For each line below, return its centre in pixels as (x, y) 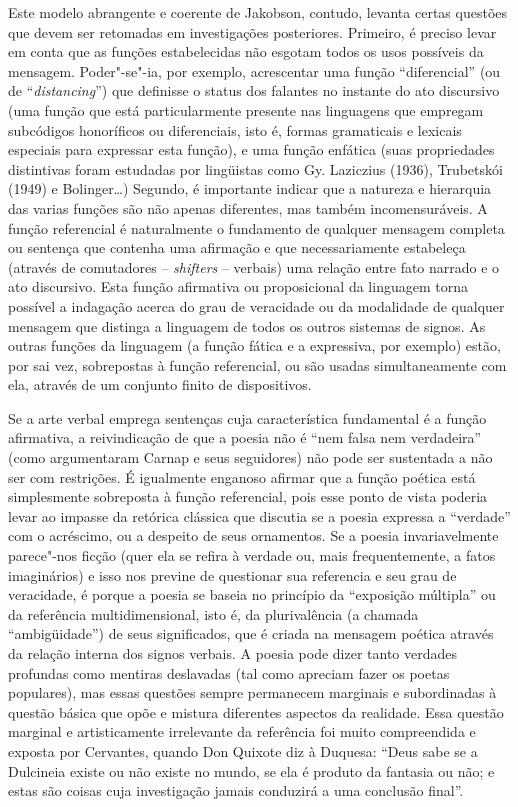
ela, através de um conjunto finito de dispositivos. (160, 384)
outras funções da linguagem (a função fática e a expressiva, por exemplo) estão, (254, 345)
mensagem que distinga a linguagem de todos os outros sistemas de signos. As (247, 325)
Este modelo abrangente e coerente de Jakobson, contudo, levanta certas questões (257, 12)
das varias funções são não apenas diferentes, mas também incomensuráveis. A (248, 207)
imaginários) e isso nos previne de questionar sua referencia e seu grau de (232, 574)
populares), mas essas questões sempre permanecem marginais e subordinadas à (252, 692)
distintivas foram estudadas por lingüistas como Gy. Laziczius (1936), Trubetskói (255, 168)
